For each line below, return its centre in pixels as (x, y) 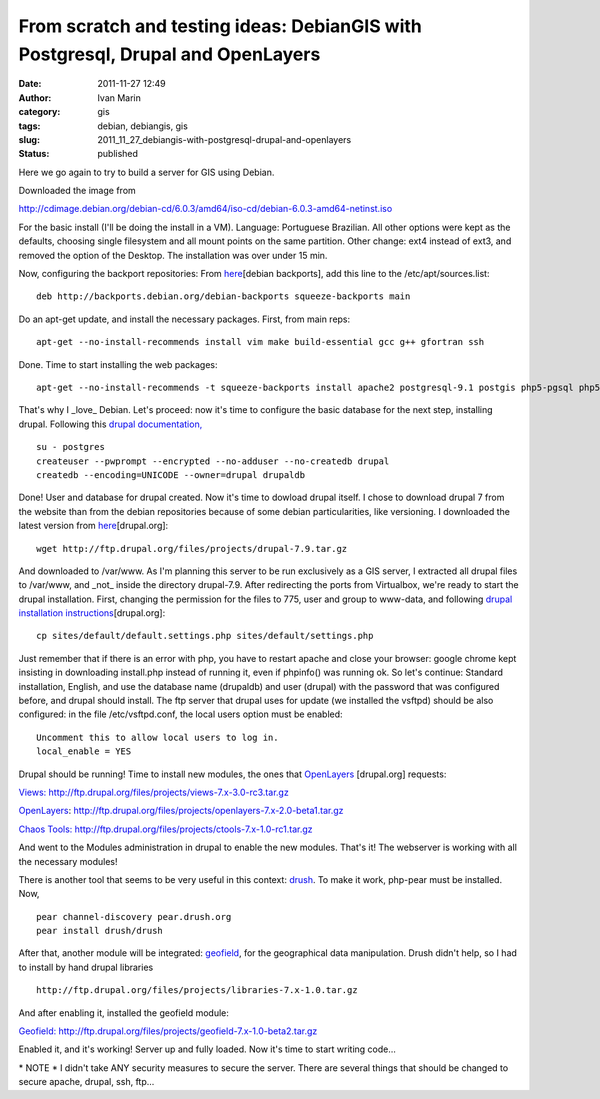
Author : (35, 97)
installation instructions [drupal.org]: (92, 613)
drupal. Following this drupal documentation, (110, 424)
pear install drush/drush (100, 931)
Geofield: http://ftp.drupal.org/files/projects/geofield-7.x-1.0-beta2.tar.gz (168, 1031)
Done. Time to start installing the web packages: (118, 364)
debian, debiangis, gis (143, 126)
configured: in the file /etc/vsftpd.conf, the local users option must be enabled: (181, 714)
